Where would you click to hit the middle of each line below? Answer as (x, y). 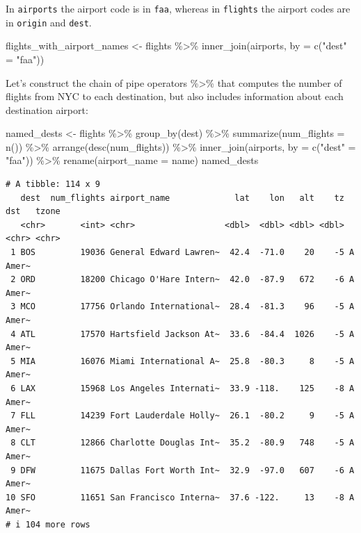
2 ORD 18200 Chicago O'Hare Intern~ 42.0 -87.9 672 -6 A (183, 280)
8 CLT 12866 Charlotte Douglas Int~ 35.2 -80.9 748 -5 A (183, 443)
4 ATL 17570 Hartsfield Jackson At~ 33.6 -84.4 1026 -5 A (183, 334)
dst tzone (33, 212)
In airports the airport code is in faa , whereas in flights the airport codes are (178, 8)
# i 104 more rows (48, 524)
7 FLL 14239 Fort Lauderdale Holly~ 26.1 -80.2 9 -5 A (183, 416)
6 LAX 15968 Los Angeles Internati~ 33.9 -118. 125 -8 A (183, 388)
